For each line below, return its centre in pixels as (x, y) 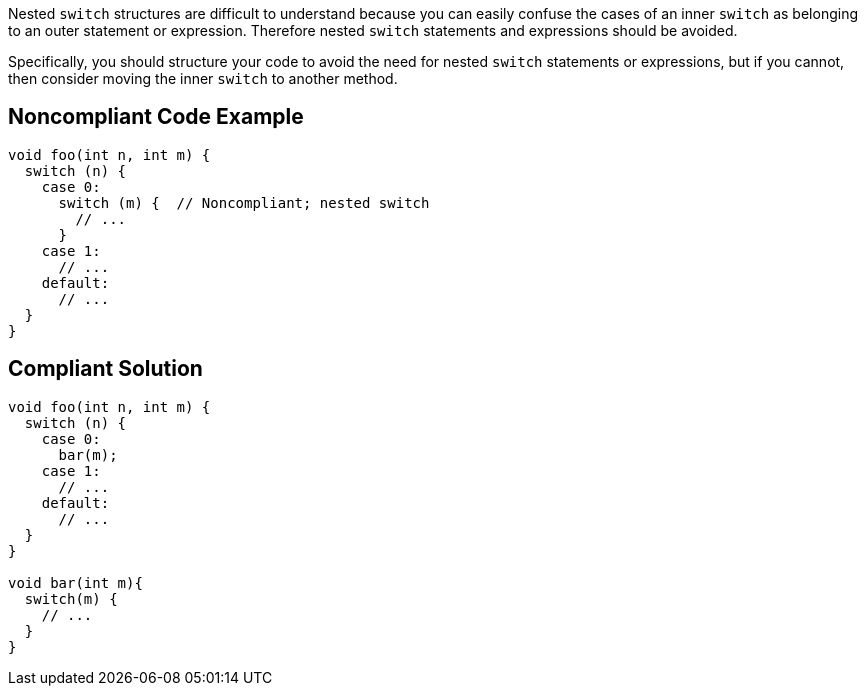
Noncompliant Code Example (156, 117)
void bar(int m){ (75, 582)
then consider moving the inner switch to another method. (203, 78)
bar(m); (88, 454)
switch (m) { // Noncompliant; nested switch (244, 202)
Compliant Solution (105, 369)
